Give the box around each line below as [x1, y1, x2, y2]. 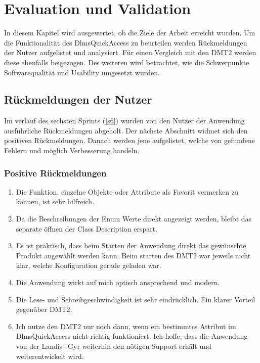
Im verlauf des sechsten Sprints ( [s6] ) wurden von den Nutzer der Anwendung [4, 115, 245, 126]
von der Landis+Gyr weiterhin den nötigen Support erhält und [16, 341, 211, 351]
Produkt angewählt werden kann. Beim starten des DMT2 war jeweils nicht [16, 250, 251, 260]
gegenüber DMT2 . [16, 304, 72, 314]
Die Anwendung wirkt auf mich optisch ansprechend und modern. [16, 277, 220, 288]
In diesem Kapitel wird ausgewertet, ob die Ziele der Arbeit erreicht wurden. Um [4, 27, 255, 38]
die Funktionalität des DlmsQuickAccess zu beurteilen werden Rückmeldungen [4, 37, 247, 48]
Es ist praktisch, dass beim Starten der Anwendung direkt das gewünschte [16, 240, 246, 251]
